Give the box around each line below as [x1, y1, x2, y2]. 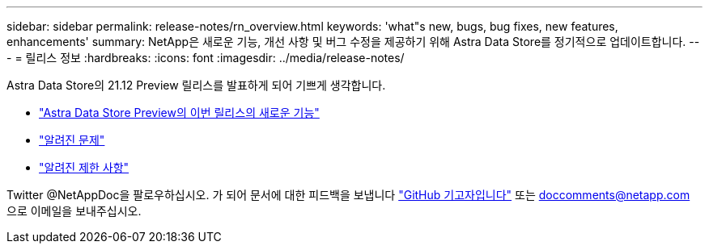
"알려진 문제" [39, 133, 105, 147]
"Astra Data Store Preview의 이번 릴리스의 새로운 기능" [39, 106, 320, 119]
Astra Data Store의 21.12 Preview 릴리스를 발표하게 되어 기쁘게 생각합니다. [6, 78, 386, 92]
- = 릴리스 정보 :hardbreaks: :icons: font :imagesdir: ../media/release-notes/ [6, 51, 405, 65]
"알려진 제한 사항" [39, 160, 129, 174]
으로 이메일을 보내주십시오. [6, 204, 142, 218]
